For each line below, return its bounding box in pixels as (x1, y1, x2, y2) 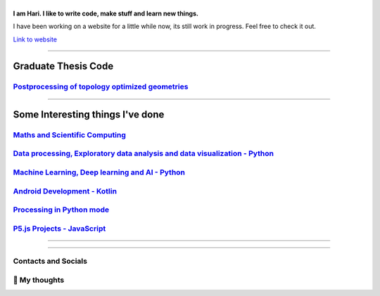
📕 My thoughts (13, 275, 65, 285)
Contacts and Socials (13, 257, 88, 266)
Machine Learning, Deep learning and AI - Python (13, 167, 186, 177)
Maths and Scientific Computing (13, 130, 127, 140)
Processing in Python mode (13, 205, 109, 214)
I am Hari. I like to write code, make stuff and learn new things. (13, 9, 198, 18)
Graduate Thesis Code (13, 60, 114, 72)
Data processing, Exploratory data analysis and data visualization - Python (13, 148, 274, 158)
